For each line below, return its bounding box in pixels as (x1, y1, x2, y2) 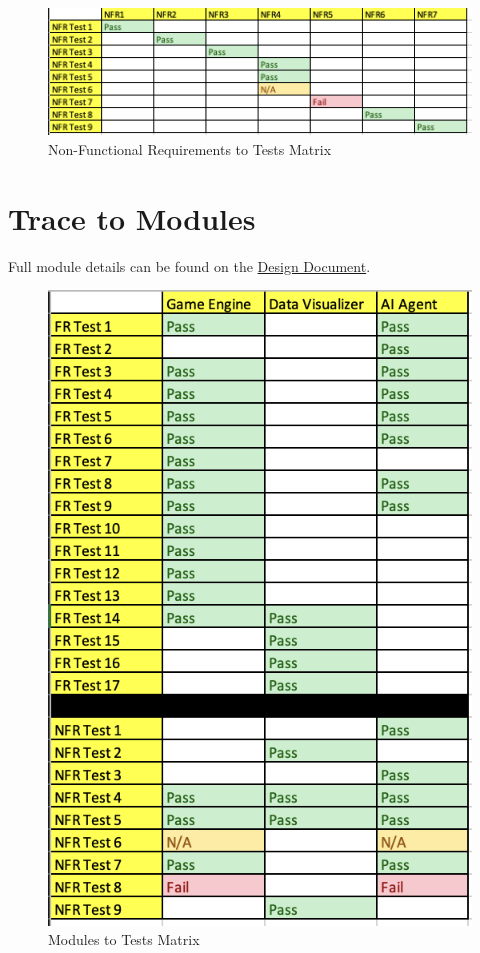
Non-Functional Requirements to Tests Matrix (48, 139, 332, 160)
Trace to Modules (8, 197, 256, 238)
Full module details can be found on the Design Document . (8, 255, 371, 276)
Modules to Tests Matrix (48, 929, 200, 950)
